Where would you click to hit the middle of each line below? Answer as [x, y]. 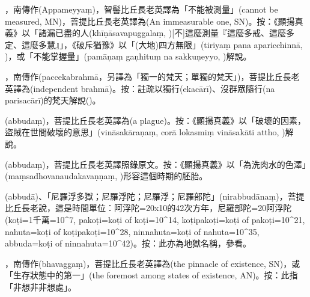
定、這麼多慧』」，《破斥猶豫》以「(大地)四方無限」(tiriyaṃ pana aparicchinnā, [154, 44]
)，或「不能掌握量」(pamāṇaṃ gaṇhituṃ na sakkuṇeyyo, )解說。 [128, 56]
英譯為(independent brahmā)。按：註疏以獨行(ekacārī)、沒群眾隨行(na [140, 88]
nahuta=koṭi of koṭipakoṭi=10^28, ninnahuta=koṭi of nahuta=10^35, [132, 231]
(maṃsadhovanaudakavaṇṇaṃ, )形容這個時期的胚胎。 [106, 176]
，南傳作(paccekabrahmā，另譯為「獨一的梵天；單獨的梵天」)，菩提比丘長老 [152, 76]
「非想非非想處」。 [41, 286]
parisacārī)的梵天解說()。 [53, 100]
